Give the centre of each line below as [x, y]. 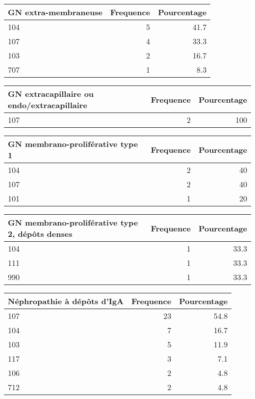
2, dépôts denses [40, 234]
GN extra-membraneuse [55, 12]
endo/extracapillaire [48, 105]
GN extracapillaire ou [51, 94]
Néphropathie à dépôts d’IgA [66, 301]
